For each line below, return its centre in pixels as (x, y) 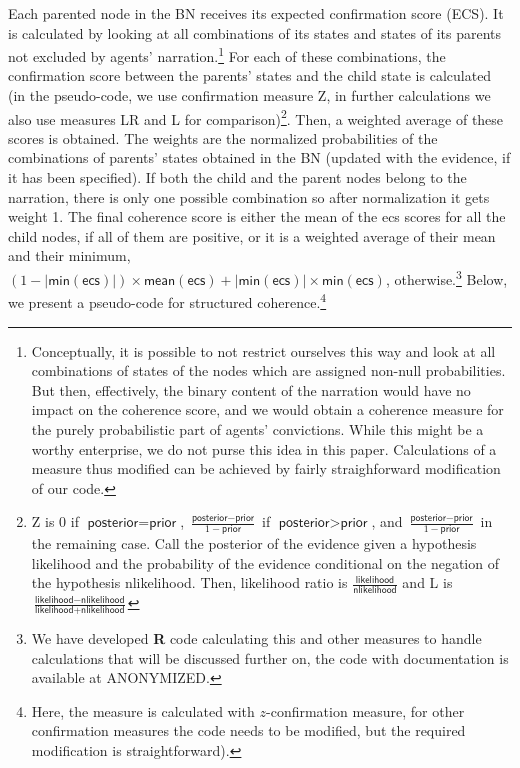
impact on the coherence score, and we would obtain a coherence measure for (267, 409)
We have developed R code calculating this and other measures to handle (256, 637)
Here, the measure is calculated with (143, 710)
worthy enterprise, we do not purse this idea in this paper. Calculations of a (264, 448)
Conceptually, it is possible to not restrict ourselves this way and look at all (263, 350)
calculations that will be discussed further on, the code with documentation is (270, 657)
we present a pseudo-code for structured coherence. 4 (167, 300)
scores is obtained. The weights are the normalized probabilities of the (223, 137)
